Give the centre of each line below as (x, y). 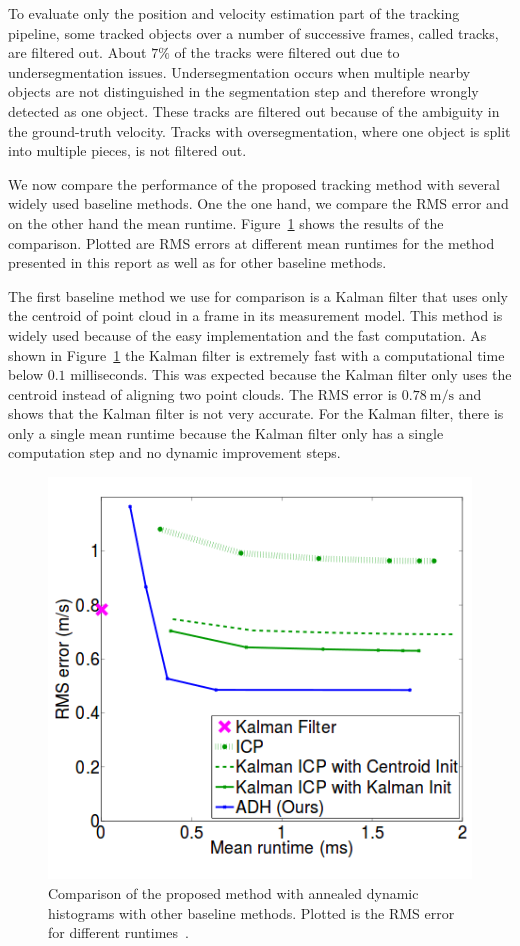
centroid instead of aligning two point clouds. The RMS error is (203, 393)
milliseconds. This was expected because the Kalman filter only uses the (291, 374)
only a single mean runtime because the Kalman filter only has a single (226, 432)
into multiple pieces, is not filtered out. (127, 150)
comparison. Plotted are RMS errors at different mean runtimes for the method (251, 242)
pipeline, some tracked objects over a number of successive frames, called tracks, (253, 32)
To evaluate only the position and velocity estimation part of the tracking (234, 13)
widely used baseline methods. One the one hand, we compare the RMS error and (258, 203)
